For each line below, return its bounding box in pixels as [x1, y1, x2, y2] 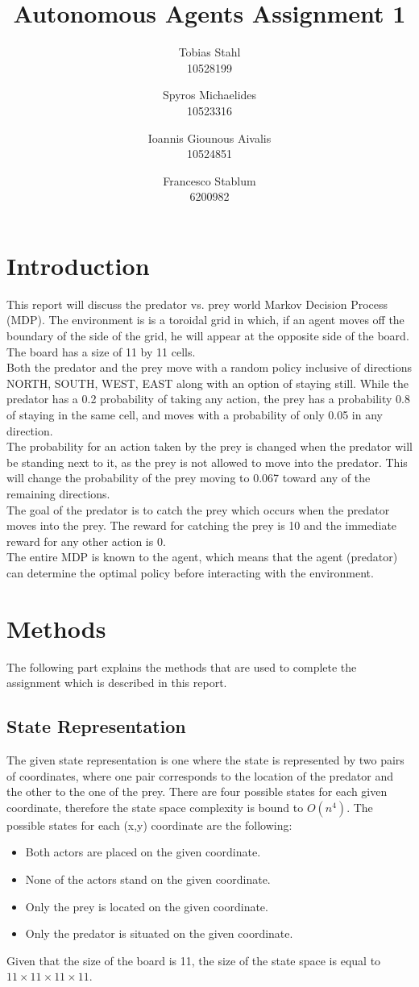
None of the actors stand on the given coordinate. [25, 870, 271, 887]
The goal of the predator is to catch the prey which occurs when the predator [6, 501, 390, 518]
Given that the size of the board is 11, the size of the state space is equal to [6, 952, 381, 968]
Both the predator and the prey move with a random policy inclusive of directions [6, 359, 413, 376]
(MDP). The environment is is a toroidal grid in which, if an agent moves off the [6, 311, 404, 328]
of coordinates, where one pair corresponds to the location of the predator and [6, 767, 394, 784]
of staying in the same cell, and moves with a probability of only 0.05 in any [6, 406, 383, 423]
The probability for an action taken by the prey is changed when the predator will [6, 438, 413, 455]
